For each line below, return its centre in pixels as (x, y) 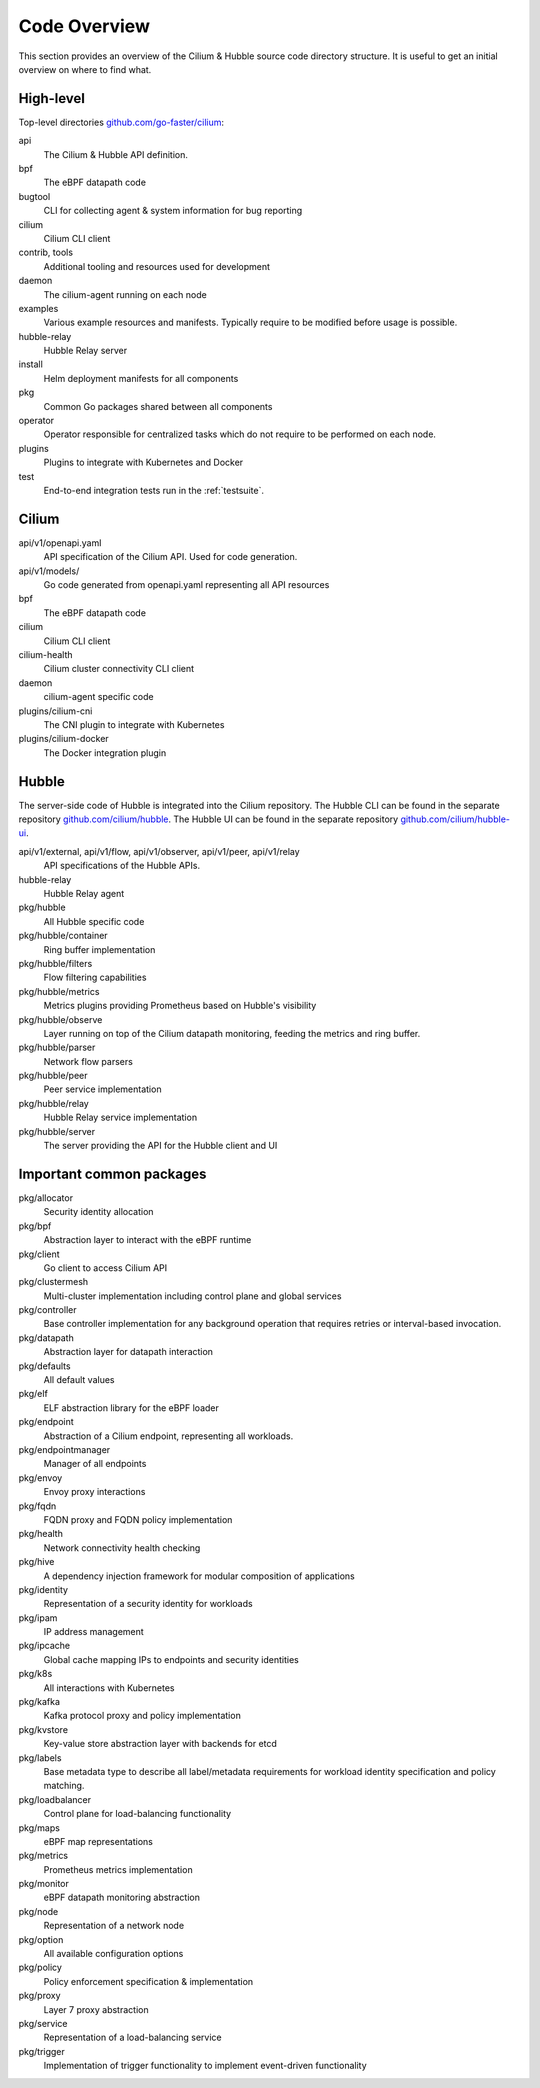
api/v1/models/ (49, 571)
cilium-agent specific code (98, 697)
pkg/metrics (43, 1856)
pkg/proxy (39, 1996)
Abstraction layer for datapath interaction (128, 1352)
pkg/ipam (38, 1617)
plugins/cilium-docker (63, 739)
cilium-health (46, 655)
